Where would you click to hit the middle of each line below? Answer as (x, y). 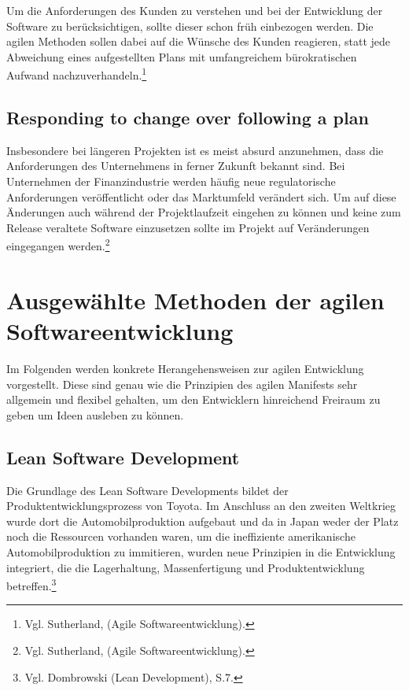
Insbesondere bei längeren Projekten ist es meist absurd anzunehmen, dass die (195, 150)
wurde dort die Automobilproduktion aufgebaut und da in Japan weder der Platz (203, 521)
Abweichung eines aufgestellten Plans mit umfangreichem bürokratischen (182, 56)
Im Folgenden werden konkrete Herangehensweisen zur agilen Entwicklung (185, 368)
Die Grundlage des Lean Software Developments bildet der (147, 490)
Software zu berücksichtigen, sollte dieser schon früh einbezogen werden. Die (190, 26)
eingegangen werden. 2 (58, 245)
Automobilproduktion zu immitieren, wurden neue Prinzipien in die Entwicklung (201, 551)
